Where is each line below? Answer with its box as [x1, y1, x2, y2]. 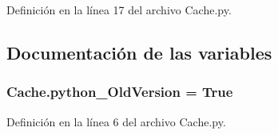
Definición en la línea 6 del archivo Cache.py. [6, 113, 226, 129]
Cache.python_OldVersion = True [6, 82, 233, 102]
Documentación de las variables [6, 40, 272, 64]
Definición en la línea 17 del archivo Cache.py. [6, 2, 232, 17]
